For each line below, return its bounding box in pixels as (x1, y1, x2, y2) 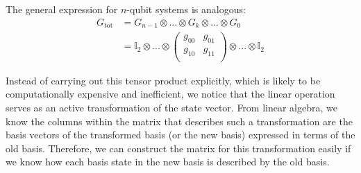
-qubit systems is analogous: (126, 2, 246, 16)
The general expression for (6, 2, 118, 16)
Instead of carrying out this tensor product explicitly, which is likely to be (6, 73, 321, 87)
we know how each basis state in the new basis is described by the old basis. (6, 154, 330, 169)
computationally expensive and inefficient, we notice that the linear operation (6, 86, 335, 101)
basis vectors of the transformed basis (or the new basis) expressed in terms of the (6, 127, 355, 142)
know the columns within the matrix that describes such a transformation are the (6, 113, 353, 128)
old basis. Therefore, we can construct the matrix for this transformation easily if (6, 140, 351, 155)
